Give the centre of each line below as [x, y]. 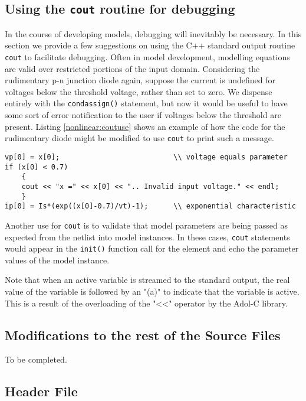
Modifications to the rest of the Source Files [143, 335]
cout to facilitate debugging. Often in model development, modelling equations [147, 56]
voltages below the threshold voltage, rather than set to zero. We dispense [139, 91]
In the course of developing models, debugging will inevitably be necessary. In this [153, 33]
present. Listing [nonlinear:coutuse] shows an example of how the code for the [145, 126]
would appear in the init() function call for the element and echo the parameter [152, 248]
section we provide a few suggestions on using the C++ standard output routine [150, 45]
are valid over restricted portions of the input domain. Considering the [132, 68]
